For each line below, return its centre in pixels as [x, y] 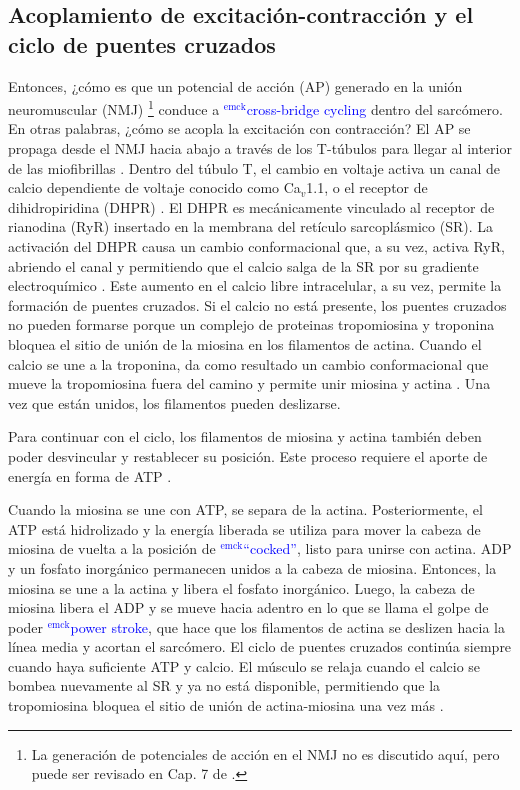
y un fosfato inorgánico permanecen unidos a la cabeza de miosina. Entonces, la [252, 567]
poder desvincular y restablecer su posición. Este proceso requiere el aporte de [248, 455]
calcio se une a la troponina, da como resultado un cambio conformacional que [248, 363]
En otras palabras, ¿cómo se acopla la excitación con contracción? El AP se [239, 128]
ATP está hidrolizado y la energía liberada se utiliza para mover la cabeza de [244, 528]
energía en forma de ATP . [90, 475]
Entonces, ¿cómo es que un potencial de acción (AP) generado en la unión [235, 85]
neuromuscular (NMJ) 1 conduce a [114, 107]
